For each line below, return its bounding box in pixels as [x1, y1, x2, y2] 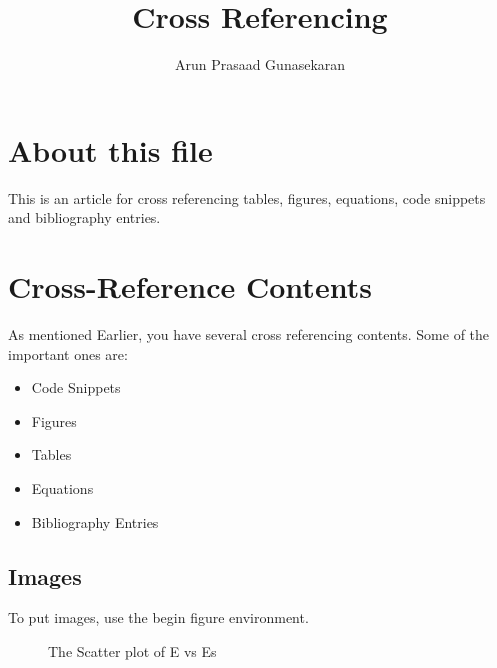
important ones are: [8, 343, 128, 364]
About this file [8, 129, 213, 170]
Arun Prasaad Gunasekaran [174, 54, 346, 75]
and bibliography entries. [8, 207, 161, 228]
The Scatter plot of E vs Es [48, 640, 217, 661]
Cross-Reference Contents [8, 266, 372, 307]
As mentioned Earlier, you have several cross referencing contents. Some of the [8, 323, 490, 344]
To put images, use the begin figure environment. [8, 607, 309, 628]
